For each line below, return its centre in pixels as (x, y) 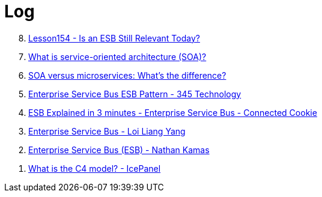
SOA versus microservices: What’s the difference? (127, 75)
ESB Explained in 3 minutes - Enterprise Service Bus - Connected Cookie (173, 112)
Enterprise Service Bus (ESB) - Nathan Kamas (119, 150)
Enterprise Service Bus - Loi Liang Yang (107, 131)
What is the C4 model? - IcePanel (95, 168)
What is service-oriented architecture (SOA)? (117, 56)
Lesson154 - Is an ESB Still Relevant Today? (114, 38)
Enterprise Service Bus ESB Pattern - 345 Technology (135, 94)
